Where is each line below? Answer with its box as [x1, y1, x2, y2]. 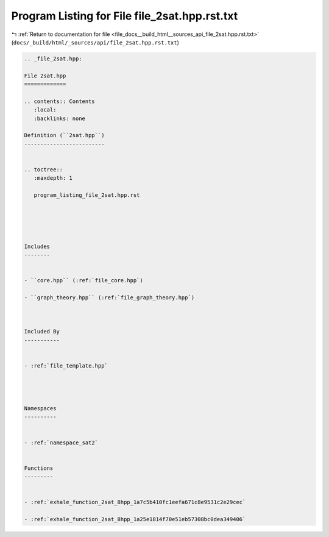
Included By [24, 328, 60, 335]
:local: [34, 107, 57, 113]
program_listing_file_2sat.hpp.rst [34, 192, 140, 199]
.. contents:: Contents [24, 98, 96, 105]
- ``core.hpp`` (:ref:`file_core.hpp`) [24, 277, 143, 284]
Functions [24, 464, 54, 472]
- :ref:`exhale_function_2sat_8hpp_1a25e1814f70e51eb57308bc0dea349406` [24, 516, 246, 523]
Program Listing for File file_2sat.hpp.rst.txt [11, 9, 238, 23]
